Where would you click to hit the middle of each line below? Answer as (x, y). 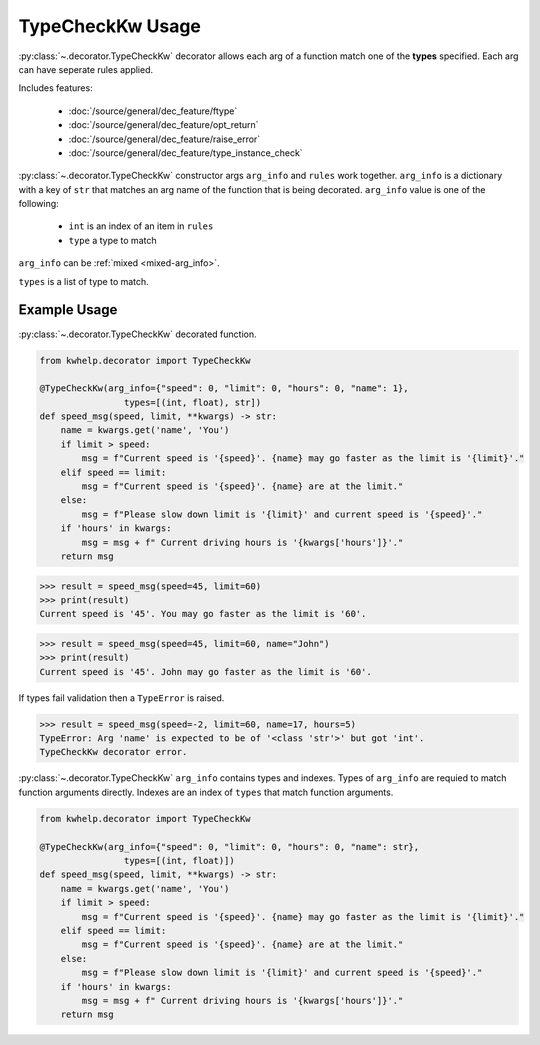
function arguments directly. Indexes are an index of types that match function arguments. (206, 792)
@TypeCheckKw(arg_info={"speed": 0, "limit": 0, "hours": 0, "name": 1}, (224, 388)
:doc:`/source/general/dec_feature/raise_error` (164, 139)
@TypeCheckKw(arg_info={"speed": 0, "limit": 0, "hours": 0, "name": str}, (229, 846)
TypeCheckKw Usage (110, 26)
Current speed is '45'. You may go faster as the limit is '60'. (203, 614)
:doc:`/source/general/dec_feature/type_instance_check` (186, 152)
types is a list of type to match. (83, 281)
